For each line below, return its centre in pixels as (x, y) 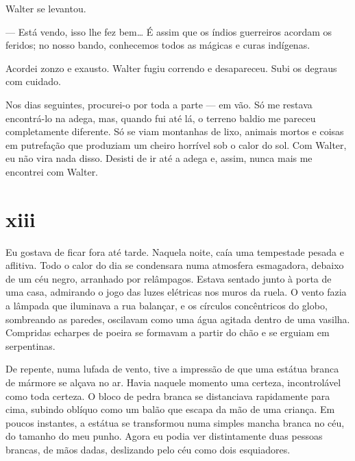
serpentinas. (30, 345)
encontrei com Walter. (52, 171)
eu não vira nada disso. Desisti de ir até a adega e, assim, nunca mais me (159, 158)
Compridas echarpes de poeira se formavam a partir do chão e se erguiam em (168, 332)
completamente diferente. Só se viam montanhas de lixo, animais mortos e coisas (175, 131)
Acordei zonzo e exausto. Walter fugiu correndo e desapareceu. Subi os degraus (171, 68)
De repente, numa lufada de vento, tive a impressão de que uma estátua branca (172, 369)
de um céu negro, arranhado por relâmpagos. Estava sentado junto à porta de (169, 278)
